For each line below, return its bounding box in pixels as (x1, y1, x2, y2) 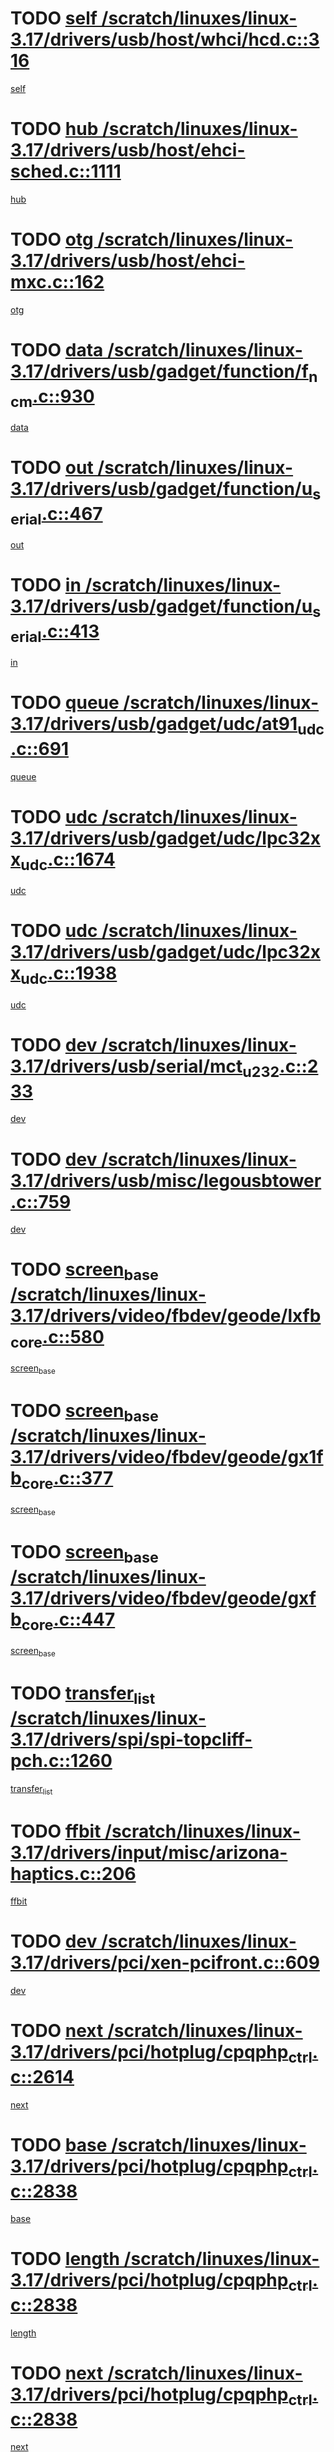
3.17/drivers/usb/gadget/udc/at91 (10, 713, 298, 736)
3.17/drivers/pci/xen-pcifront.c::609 (10, 1952, 320, 1974)
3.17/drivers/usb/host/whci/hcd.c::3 (10, 28, 320, 51)
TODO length (10, 2248, 120, 2271)
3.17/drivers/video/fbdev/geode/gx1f (10, 1445, 324, 1468)
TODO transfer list (10, 1682, 156, 1708)
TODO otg (10, 228, 94, 251)
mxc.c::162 (10, 271, 105, 294)
